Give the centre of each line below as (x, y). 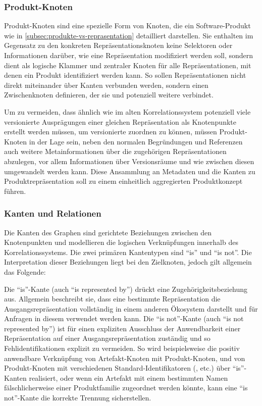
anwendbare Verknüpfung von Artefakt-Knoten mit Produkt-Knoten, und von (125, 358)
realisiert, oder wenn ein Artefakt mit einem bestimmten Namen (128, 377)
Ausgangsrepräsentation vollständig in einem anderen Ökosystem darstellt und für (131, 308)
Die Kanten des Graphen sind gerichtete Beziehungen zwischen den (108, 232)
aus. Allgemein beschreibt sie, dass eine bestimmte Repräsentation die (112, 299)
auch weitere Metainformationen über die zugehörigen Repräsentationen (115, 151)
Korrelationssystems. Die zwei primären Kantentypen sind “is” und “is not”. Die (128, 252)
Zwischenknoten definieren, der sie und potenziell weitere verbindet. (109, 95)
